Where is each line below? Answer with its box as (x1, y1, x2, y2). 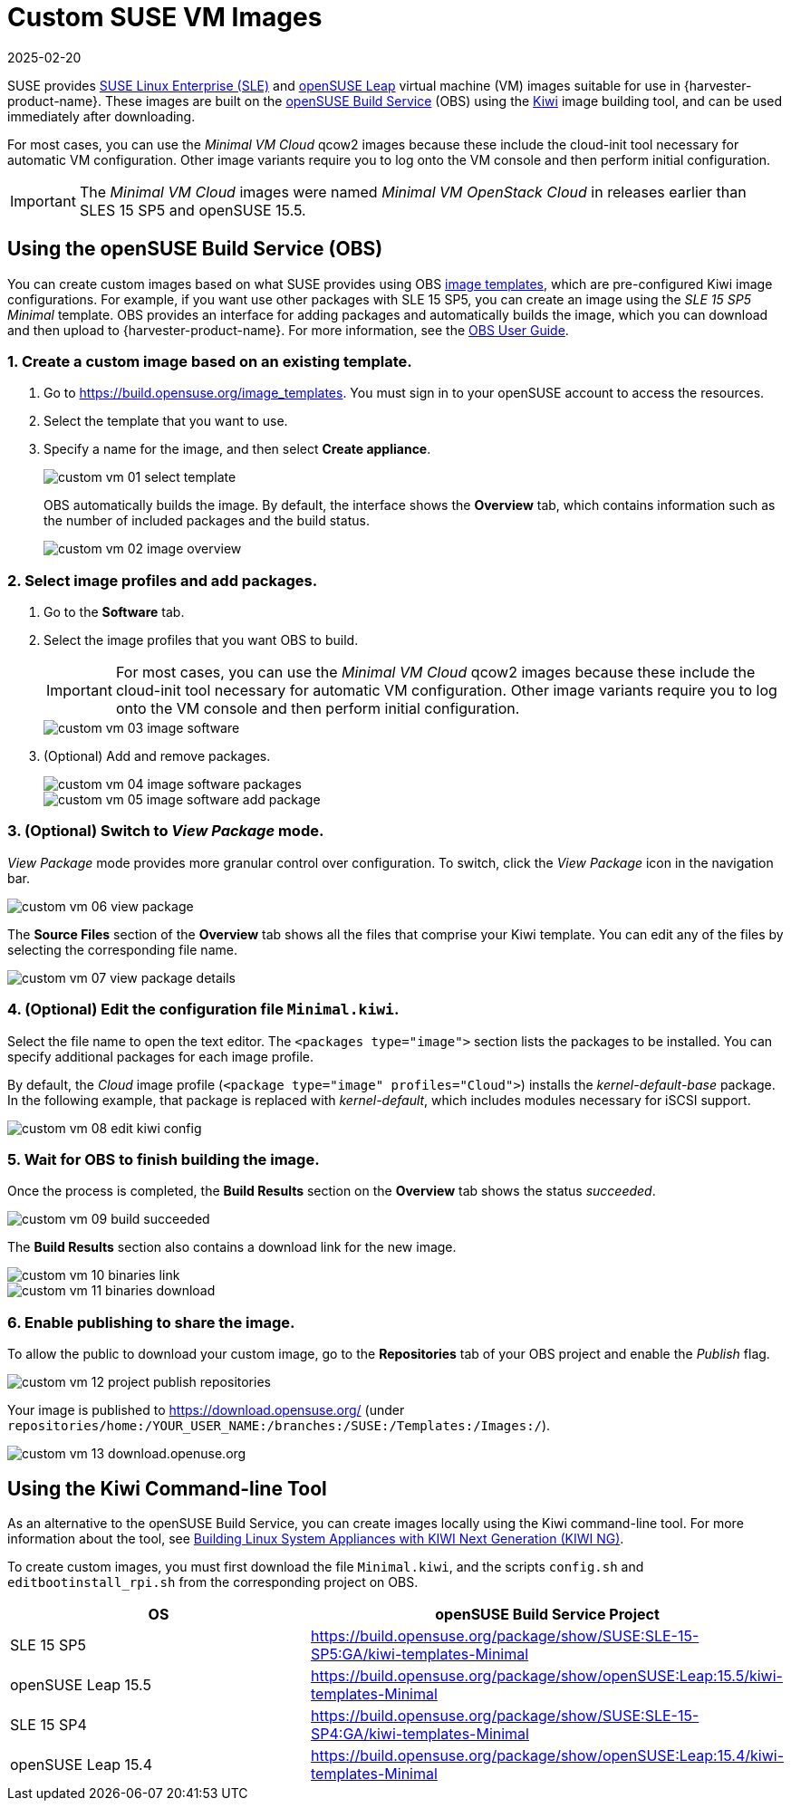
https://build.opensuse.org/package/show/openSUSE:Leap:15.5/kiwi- (311, 1666, 783, 1685)
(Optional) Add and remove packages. (43, 748, 271, 765)
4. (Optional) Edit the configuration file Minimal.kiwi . (7, 1000, 400, 1019)
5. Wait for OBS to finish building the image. (7, 1149, 320, 1168)
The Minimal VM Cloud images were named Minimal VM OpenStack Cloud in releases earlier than (79, 182, 747, 201)
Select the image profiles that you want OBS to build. (43, 632, 359, 649)
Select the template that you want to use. (43, 413, 288, 429)
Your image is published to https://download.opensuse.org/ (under (7, 1402, 405, 1419)
